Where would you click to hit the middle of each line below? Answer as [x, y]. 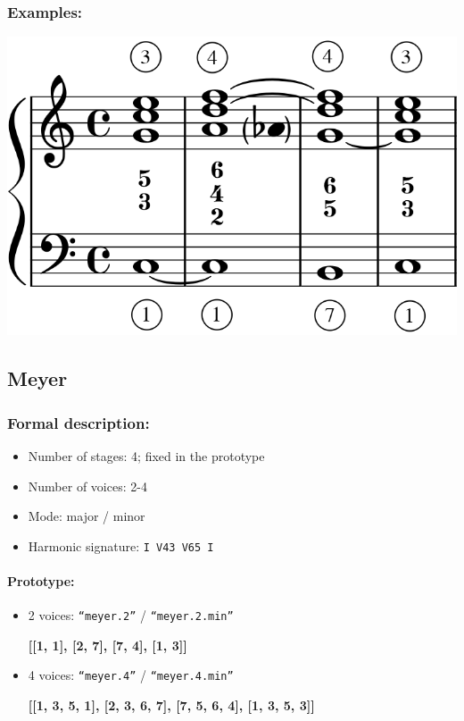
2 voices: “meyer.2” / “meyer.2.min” [131, 615]
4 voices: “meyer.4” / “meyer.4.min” [131, 675]
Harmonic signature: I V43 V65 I [121, 545]
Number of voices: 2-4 [87, 486]
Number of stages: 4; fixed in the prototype [146, 455]
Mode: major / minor [87, 516]
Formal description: [79, 422]
